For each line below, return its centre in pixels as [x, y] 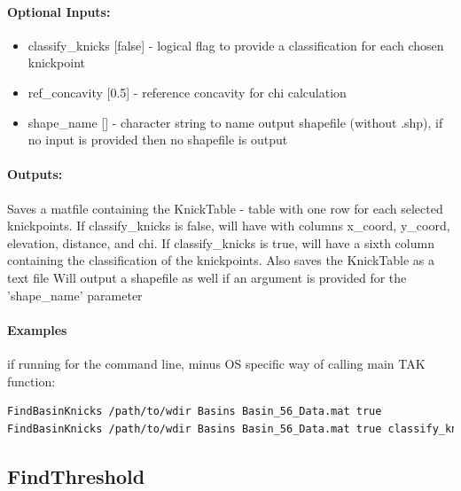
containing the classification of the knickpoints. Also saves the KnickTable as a [221, 260]
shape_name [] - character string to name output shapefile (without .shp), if [235, 122]
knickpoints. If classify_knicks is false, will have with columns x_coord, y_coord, [229, 226]
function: [31, 381]
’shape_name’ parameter [75, 295]
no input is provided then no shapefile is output [158, 140]
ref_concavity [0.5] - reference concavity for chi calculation [187, 92]
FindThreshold [76, 475]
